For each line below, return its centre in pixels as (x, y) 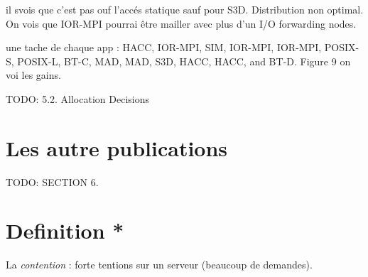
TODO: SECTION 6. (52, 181)
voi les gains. (33, 75)
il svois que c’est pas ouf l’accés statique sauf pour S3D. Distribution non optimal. (185, 9)
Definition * (65, 230)
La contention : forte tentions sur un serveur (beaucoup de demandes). (159, 265)
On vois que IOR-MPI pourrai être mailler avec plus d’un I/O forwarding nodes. (181, 23)
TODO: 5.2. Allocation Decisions (77, 98)
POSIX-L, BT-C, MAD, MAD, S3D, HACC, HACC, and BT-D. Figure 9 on (184, 61)
